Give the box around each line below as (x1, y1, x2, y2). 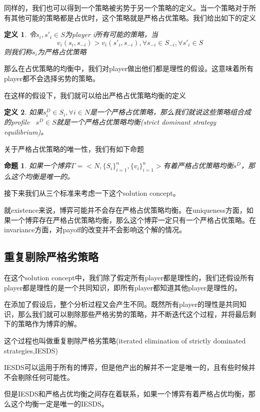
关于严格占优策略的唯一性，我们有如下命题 (4, 143, 144, 154)
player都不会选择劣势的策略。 (4, 73, 99, 83)
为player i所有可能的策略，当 (64, 29, 158, 40)
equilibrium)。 (4, 126, 48, 137)
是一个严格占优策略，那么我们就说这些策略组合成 (90, 107, 251, 117)
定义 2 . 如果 (4, 107, 43, 117)
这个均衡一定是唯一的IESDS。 (10, 398, 108, 408)
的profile (4, 117, 30, 127)
